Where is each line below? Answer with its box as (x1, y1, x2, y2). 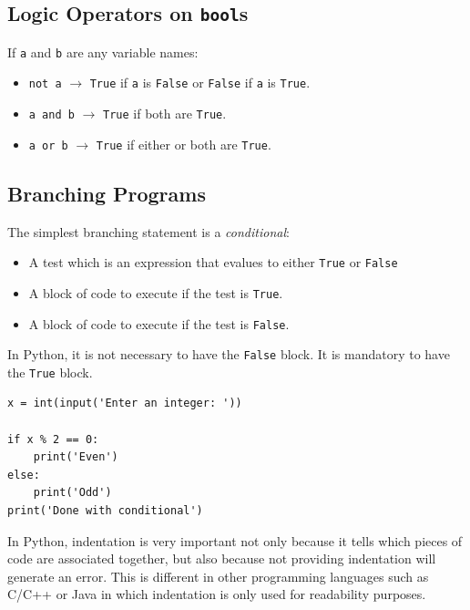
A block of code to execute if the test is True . (28, 283, 283, 302)
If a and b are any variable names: (7, 42, 199, 61)
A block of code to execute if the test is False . (28, 314, 290, 333)
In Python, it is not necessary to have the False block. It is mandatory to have (7, 345, 450, 364)
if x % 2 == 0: (7, 432, 99, 446)
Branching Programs (7, 179, 206, 207)
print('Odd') (33, 486, 112, 500)
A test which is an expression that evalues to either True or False (28, 253, 398, 272)
